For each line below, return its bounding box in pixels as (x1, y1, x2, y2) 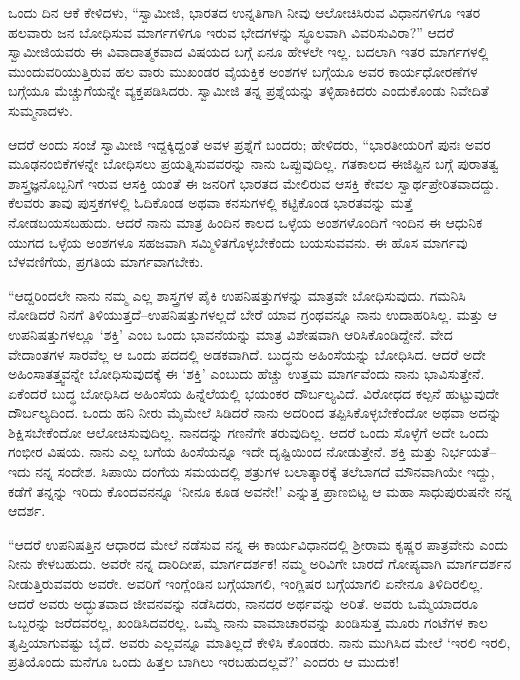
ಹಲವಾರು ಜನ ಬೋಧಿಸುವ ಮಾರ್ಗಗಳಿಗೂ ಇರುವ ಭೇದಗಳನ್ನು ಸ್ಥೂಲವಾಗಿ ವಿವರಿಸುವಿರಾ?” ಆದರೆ (8, 21, 454, 42)
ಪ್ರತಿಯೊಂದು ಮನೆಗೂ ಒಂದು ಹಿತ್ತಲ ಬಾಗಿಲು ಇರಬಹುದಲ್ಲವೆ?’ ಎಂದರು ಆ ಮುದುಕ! (8, 651, 400, 672)
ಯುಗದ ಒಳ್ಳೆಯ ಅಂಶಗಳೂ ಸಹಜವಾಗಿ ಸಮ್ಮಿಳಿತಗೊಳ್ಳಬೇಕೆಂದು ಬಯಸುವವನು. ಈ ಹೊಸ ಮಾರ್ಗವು (8, 231, 468, 252)
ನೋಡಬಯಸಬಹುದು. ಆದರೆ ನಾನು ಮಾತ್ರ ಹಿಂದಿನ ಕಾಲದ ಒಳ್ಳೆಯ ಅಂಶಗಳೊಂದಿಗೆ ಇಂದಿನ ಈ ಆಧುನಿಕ (8, 211, 483, 232)
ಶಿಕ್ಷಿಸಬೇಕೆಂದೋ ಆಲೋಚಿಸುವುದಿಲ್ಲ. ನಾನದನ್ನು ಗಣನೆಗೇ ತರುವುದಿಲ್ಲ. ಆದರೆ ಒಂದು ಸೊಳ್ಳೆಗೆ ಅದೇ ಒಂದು (8, 421, 489, 442)
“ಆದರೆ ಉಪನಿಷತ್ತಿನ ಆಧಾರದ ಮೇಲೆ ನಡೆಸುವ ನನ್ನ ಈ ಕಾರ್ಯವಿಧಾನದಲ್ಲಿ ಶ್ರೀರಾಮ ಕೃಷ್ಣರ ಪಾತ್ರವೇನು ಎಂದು (8, 533, 508, 554)
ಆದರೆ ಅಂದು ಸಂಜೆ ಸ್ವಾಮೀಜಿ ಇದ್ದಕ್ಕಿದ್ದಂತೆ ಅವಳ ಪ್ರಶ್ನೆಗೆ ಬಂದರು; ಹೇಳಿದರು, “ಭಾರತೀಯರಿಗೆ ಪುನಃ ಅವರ (8, 133, 491, 154)
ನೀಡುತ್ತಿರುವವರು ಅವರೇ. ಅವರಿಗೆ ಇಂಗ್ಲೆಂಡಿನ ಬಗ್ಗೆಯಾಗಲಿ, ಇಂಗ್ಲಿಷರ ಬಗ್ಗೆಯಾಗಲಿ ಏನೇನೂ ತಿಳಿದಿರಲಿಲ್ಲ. (8, 573, 484, 594)
